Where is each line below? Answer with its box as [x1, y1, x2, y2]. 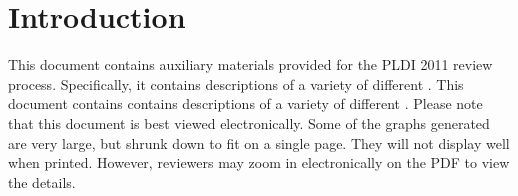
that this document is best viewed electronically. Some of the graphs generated [8, 112, 490, 133]
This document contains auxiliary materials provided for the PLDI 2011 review [8, 54, 493, 75]
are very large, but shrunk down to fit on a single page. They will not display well [8, 132, 510, 153]
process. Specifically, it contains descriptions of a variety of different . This [8, 73, 464, 94]
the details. [8, 171, 76, 192]
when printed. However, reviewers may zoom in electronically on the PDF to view [8, 152, 510, 173]
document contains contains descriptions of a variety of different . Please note [8, 93, 483, 114]
